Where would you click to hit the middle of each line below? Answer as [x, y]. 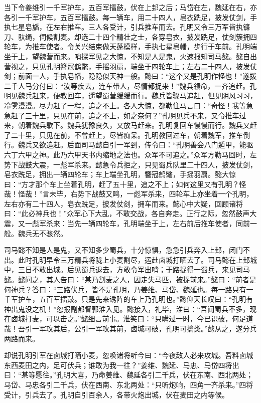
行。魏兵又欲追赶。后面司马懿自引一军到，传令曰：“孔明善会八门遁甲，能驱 [129, 145]
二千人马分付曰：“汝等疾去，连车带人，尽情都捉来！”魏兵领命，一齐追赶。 [127, 85]
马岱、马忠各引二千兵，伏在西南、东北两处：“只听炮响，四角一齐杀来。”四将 [129, 384]
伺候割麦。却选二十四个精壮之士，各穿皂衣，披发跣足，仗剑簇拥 [144, 36]
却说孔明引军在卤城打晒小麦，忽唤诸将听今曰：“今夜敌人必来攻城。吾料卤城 [129, 355]
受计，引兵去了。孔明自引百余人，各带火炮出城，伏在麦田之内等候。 [116, 394]
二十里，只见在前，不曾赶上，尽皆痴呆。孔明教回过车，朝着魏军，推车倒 [130, 135]
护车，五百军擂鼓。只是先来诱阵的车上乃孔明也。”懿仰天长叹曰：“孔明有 [136, 299]
